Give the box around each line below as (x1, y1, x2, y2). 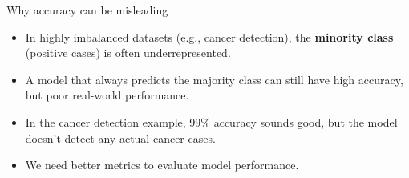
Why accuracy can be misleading (6, 2, 168, 18)
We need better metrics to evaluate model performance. (25, 156, 299, 173)
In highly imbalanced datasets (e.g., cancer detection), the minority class (25, 28, 394, 45)
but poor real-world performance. (25, 87, 189, 103)
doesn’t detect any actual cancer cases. (25, 129, 216, 146)
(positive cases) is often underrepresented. (25, 44, 231, 61)
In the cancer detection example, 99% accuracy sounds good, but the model (25, 113, 398, 130)
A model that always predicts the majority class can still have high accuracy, (25, 71, 403, 87)
